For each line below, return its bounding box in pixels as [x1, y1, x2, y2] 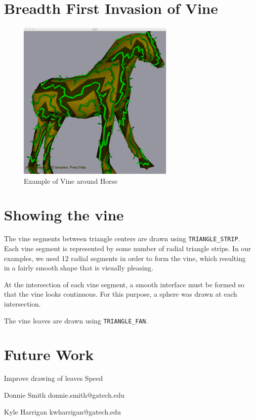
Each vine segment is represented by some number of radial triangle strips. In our [4, 243, 251, 253]
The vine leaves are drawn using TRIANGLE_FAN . [4, 315, 148, 325]
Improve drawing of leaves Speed [4, 373, 103, 383]
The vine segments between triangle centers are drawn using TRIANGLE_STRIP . [4, 233, 240, 244]
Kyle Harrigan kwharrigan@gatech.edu [4, 406, 121, 417]
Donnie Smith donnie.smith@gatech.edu [4, 389, 125, 400]
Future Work [4, 344, 94, 365]
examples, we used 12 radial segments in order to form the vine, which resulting [4, 253, 246, 263]
